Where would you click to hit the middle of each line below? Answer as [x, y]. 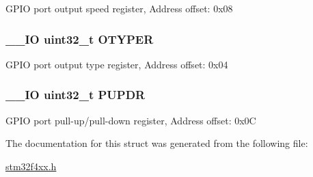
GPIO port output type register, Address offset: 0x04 [117, 64]
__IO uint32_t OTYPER [80, 39]
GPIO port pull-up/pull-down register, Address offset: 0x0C [131, 120]
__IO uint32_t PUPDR [76, 95]
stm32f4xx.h [31, 166]
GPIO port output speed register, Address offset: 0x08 [119, 8]
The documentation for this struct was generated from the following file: [157, 143]
